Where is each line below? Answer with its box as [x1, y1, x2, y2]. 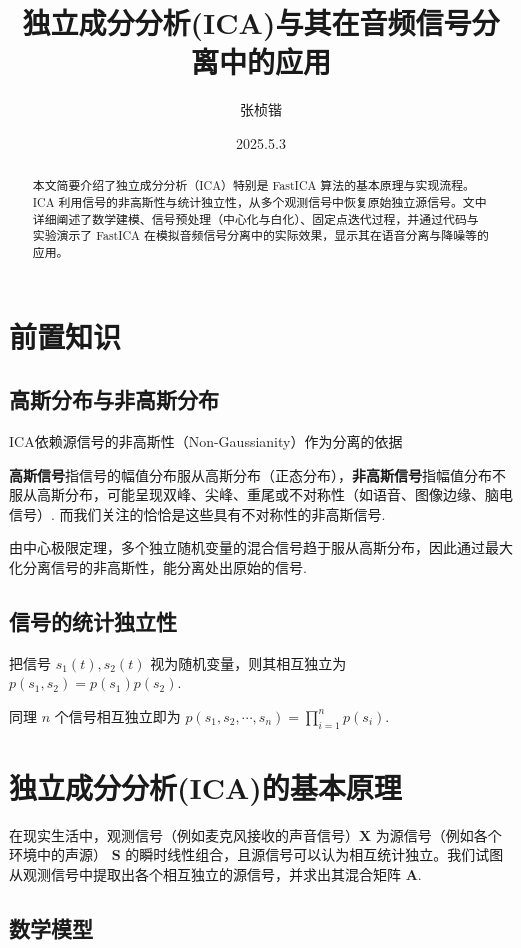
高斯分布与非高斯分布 [9, 384, 219, 415]
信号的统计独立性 [9, 605, 177, 636]
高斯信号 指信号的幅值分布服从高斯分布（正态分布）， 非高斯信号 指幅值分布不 [9, 464, 506, 485]
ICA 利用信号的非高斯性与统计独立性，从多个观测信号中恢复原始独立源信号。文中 [32, 193, 487, 210]
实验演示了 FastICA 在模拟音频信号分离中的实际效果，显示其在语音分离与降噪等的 [32, 227, 489, 244]
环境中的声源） [9, 844, 107, 865]
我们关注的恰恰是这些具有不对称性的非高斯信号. [73, 503, 386, 524]
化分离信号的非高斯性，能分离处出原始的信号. [9, 556, 307, 577]
